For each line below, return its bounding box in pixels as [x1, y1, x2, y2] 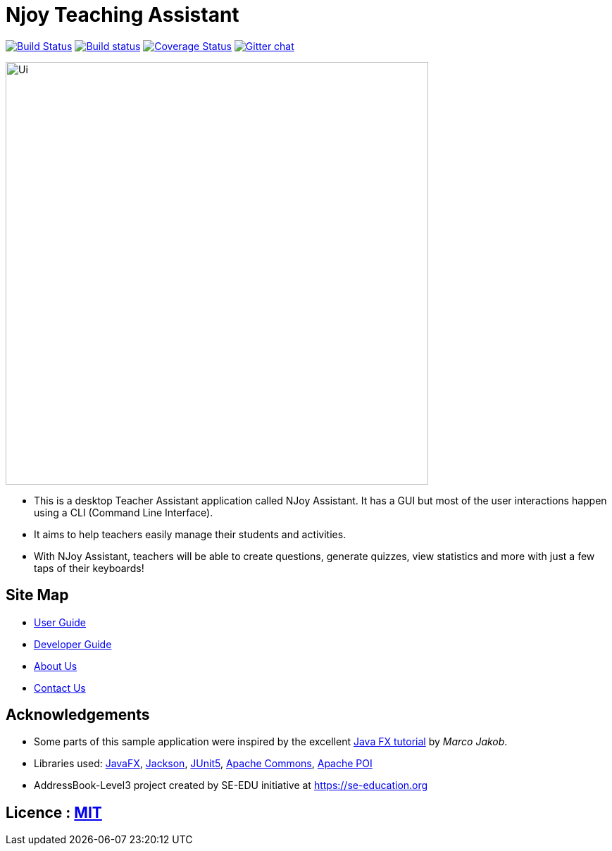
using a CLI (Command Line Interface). [34, 506, 213, 518]
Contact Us [34, 681, 86, 694]
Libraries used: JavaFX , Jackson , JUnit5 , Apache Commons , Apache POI [34, 757, 373, 770]
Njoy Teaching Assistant [6, 3, 239, 27]
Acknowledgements [6, 706, 150, 724]
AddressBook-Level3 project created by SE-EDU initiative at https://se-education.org [34, 779, 428, 792]
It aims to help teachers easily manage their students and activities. [34, 528, 346, 540]
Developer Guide [34, 638, 112, 650]
